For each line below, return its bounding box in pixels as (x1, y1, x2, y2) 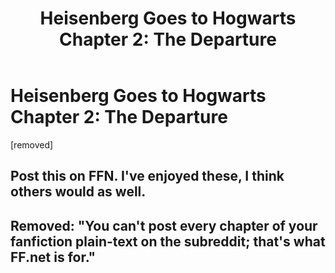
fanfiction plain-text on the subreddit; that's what (10, 233, 326, 250)
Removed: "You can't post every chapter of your (10, 217, 318, 234)
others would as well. (10, 183, 147, 201)
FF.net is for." (10, 248, 97, 266)
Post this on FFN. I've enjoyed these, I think (10, 168, 285, 185)
